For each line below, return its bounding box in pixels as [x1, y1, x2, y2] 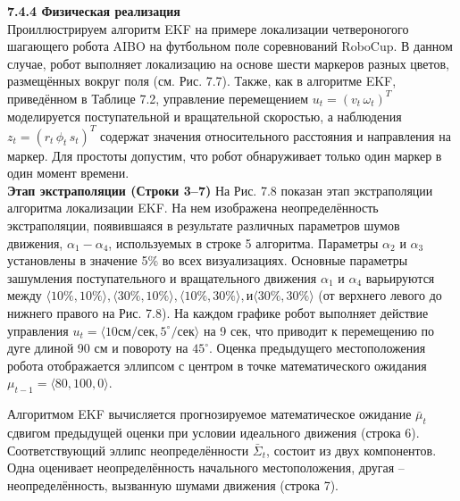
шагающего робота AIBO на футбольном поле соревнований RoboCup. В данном [7, 37, 453, 55]
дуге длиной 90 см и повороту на [7, 338, 188, 357]
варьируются [365, 268, 435, 287]
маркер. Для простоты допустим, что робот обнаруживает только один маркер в [7, 146, 442, 164]
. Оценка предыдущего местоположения [208, 338, 426, 357]
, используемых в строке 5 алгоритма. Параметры [108, 233, 379, 252]
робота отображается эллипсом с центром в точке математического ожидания [7, 355, 427, 374]
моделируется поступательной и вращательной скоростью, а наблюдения [7, 106, 402, 125]
